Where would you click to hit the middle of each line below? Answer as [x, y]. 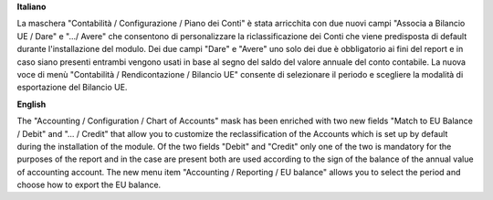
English [31, 104]
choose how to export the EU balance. [89, 185]
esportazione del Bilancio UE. [72, 88]
